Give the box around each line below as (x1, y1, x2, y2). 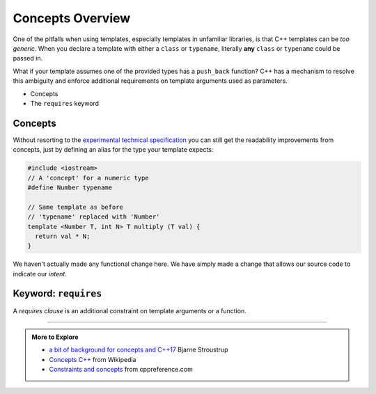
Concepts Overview (13, 10, 131, 26)
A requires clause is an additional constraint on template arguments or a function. (13, 306, 246, 315)
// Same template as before (27, 203, 123, 211)
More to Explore (31, 333, 79, 341)
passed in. (13, 54, 43, 63)
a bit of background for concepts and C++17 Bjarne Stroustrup (49, 345, 228, 354)
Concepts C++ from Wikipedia (49, 355, 136, 363)
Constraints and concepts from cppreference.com (49, 365, 193, 374)
